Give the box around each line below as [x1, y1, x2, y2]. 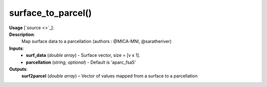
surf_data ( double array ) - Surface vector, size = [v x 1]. [26, 52, 140, 58]
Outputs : [9, 66, 28, 72]
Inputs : [9, 45, 24, 51]
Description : [9, 31, 36, 37]
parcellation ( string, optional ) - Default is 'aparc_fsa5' [26, 59, 136, 65]
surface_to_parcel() [9, 7, 92, 18]
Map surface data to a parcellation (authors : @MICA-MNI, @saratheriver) [21, 39, 172, 44]
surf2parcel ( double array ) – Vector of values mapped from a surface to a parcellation [21, 73, 198, 79]
